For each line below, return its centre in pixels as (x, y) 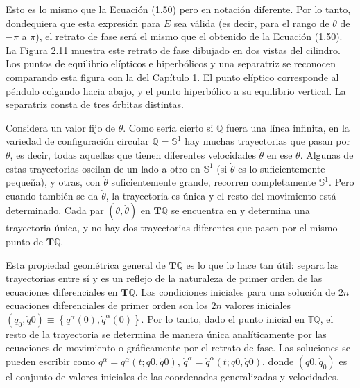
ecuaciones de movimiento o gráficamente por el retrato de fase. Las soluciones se (178, 347)
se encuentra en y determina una (240, 210)
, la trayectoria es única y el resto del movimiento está (221, 195)
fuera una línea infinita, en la (288, 127)
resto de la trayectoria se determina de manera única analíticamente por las (166, 334)
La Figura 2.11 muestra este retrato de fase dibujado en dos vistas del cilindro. (173, 50)
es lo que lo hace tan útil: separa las (263, 264)
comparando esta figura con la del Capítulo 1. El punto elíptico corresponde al (172, 77)
